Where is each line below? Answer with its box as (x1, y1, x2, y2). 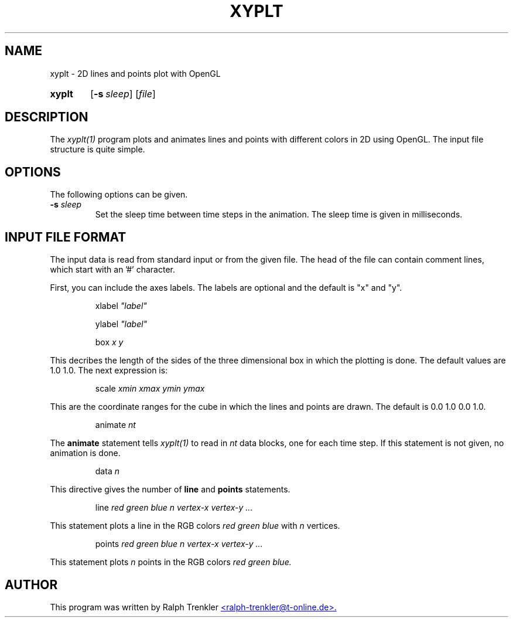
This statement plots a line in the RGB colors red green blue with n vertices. (50, 521, 340, 531)
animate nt (95, 420, 136, 430)
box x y (95, 337, 124, 348)
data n (95, 466, 119, 477)
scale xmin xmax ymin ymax (95, 383, 205, 394)
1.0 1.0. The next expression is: (50, 365, 168, 376)
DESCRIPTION (5, 110, 88, 125)
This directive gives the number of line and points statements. (50, 484, 290, 495)
